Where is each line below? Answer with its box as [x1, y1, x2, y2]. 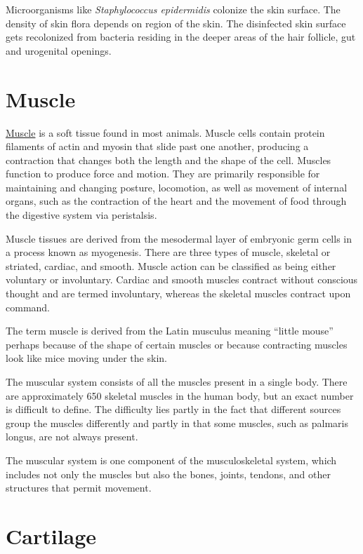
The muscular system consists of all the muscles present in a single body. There [6, 374, 348, 389]
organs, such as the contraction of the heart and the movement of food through [6, 194, 347, 208]
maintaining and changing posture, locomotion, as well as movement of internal [6, 180, 348, 194]
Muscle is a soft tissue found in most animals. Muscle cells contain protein [6, 125, 325, 140]
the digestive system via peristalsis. [6, 208, 157, 222]
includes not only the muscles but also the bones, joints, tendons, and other [6, 466, 331, 481]
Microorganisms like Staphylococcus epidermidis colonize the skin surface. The [6, 2, 341, 16]
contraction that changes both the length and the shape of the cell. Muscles [6, 152, 331, 167]
